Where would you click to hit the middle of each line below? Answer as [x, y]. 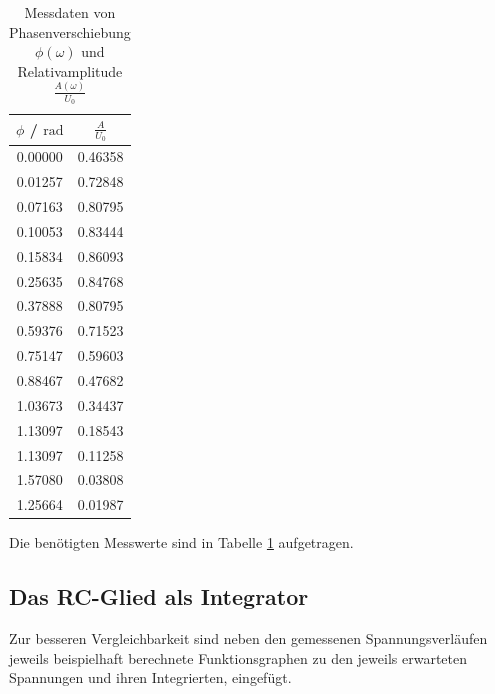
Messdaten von [70, 12]
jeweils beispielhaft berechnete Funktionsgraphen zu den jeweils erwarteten [238, 657]
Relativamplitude [70, 70]
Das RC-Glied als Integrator [159, 596]
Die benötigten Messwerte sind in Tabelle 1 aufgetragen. [181, 542]
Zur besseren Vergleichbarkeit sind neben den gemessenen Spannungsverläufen [248, 638]
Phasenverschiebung [70, 31]
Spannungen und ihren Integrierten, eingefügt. [150, 677]
